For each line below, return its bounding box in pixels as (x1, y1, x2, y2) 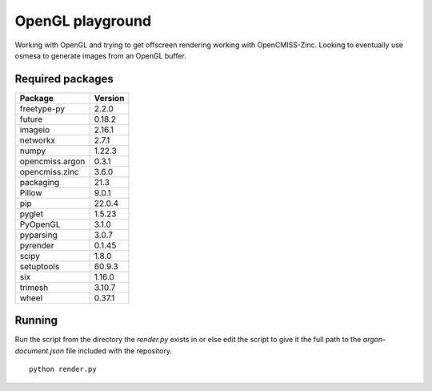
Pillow (19, 187, 42, 198)
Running (14, 313, 58, 328)
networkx (19, 135, 56, 146)
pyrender (19, 240, 54, 251)
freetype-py (19, 103, 66, 114)
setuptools (19, 260, 60, 272)
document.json (14, 345, 64, 356)
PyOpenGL (19, 219, 61, 230)
